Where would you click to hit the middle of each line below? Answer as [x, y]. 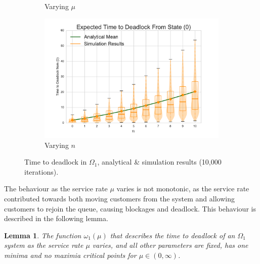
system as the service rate [44, 245]
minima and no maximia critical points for [70, 255]
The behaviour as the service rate [56, 189]
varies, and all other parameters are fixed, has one [170, 245]
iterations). [41, 171]
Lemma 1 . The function [43, 235]
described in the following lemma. [56, 218]
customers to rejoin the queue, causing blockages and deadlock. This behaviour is [130, 208]
